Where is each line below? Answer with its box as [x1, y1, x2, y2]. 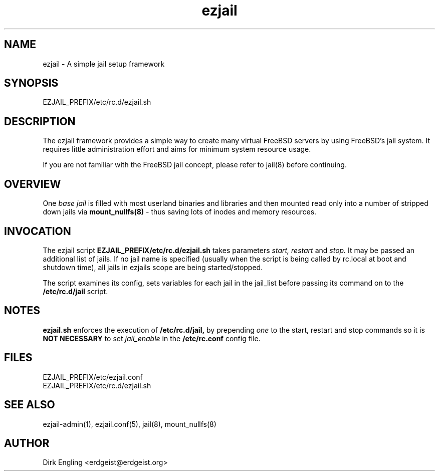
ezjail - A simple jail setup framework [43, 59, 165, 68]
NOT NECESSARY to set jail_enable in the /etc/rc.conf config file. [43, 334, 261, 343]
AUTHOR [4, 436, 50, 449]
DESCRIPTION [4, 115, 76, 128]
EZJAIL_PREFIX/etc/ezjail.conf [43, 372, 143, 381]
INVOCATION [4, 224, 71, 238]
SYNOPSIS [4, 77, 59, 90]
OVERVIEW [4, 177, 61, 190]
